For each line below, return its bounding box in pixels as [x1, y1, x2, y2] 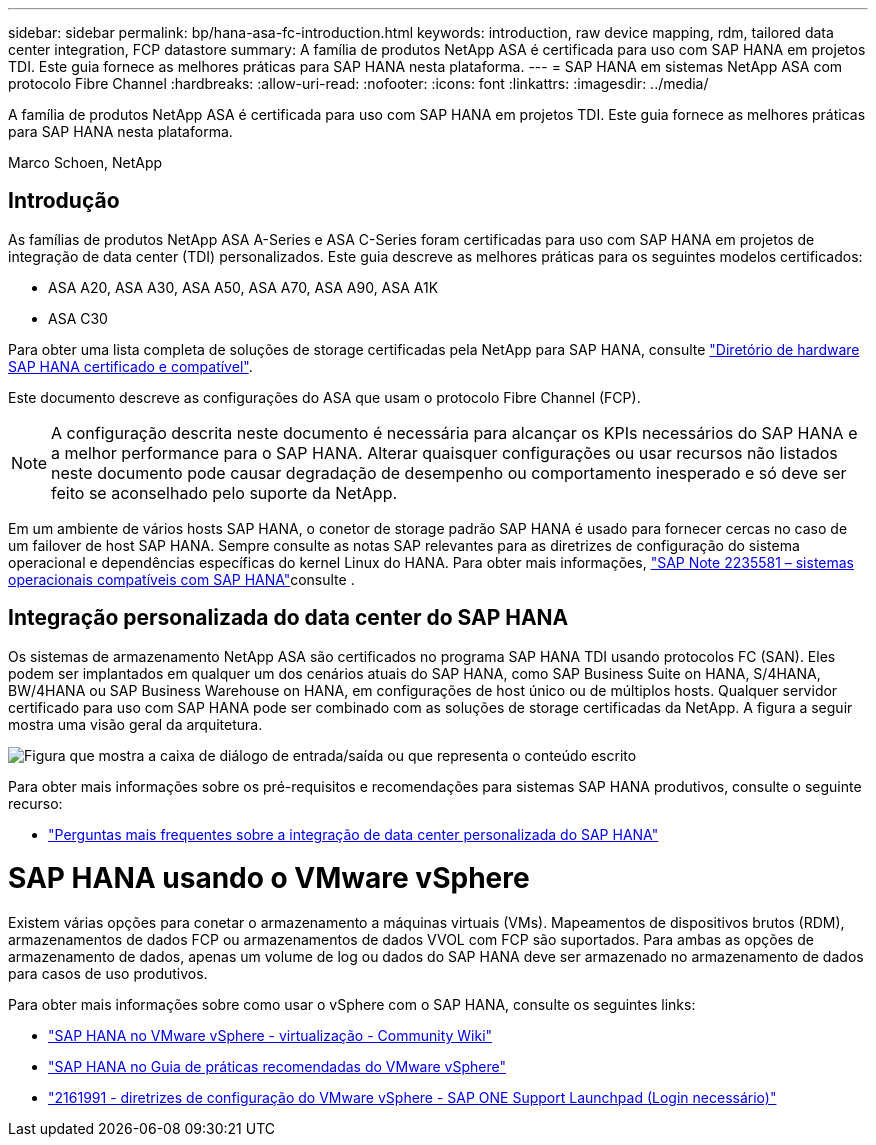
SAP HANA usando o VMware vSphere [8, 861, 530, 896]
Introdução [8, 188, 120, 214]
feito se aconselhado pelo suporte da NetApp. [51, 482, 398, 503]
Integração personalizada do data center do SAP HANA [8, 605, 569, 631]
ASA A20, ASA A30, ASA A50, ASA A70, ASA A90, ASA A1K [48, 278, 439, 296]
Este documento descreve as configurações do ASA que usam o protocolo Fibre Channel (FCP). [8, 388, 641, 406]
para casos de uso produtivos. [8, 965, 208, 983]
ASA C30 [48, 309, 108, 327]
